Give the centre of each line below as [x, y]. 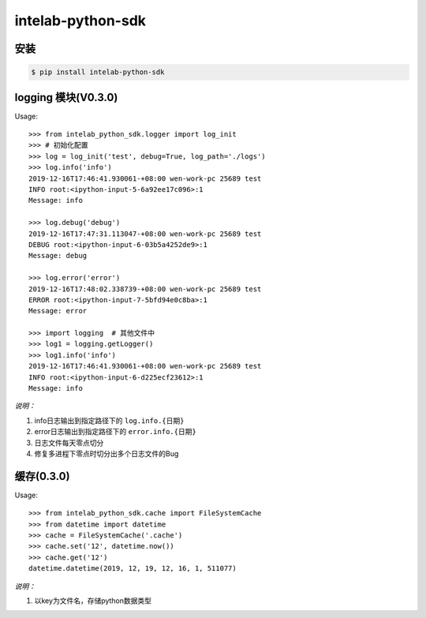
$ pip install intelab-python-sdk [98, 72]
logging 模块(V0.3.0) [66, 97]
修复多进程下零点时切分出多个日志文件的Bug [106, 453]
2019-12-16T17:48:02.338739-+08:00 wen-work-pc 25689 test [145, 289]
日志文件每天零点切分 [69, 443]
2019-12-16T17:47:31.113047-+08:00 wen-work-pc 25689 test [145, 234]
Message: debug [58, 256]
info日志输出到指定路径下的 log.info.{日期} [109, 420]
